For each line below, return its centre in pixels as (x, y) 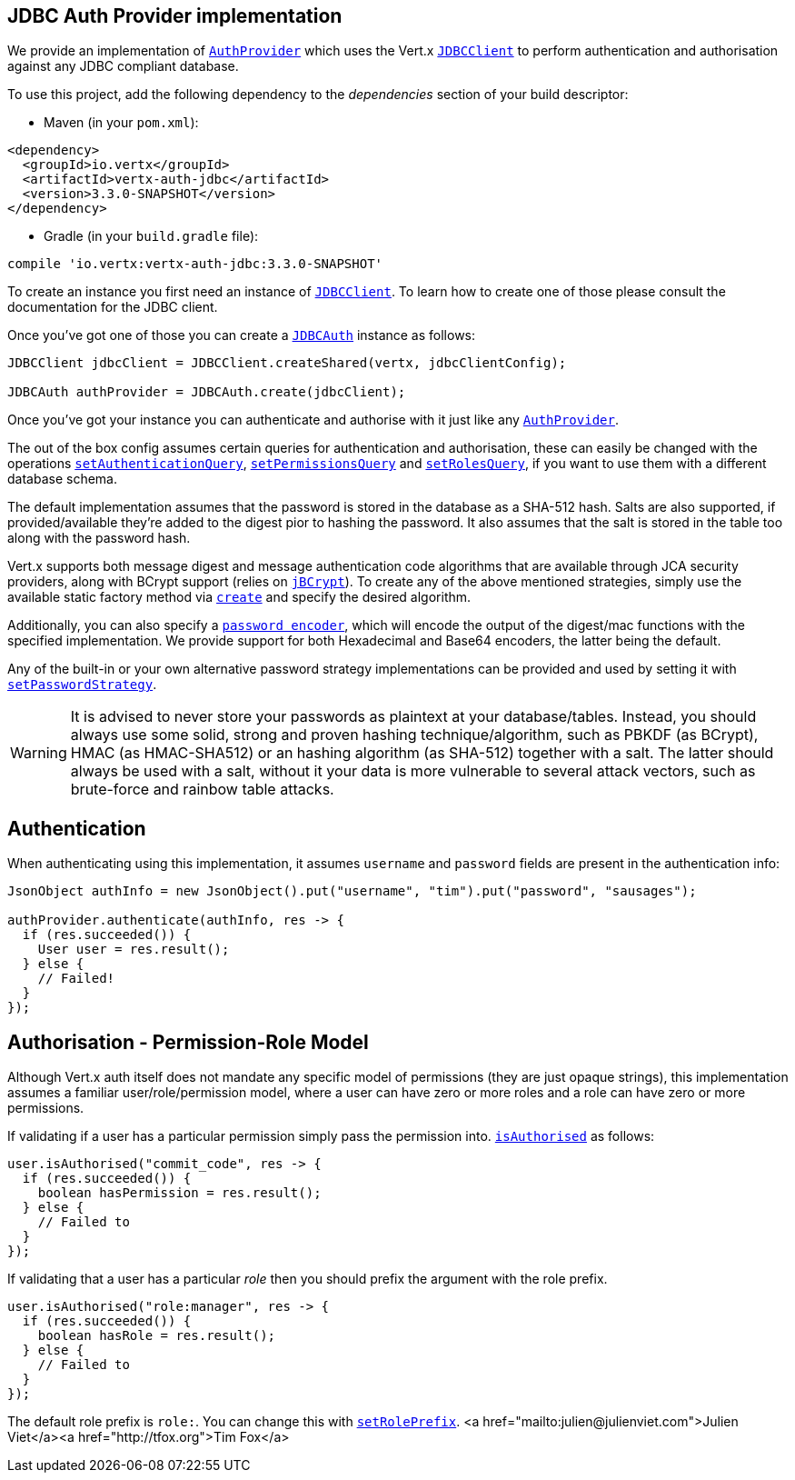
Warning (39, 753)
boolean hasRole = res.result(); (157, 1336)
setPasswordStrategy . (82, 685)
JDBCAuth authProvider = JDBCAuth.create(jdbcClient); (207, 392)
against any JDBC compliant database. (123, 66)
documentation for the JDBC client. (113, 307)
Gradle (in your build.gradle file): (151, 236)
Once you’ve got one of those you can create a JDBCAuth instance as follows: (242, 335)
